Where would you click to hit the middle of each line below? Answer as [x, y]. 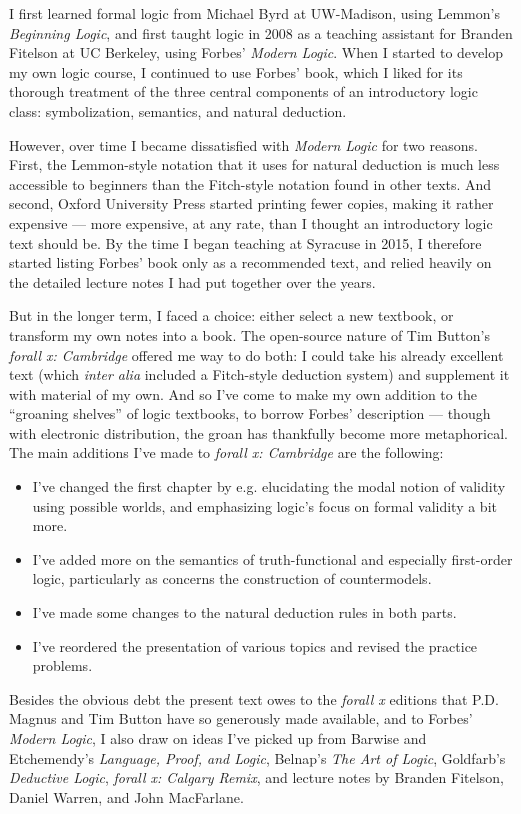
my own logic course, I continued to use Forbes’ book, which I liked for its [236, 71]
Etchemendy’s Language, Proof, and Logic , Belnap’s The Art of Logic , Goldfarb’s [257, 757]
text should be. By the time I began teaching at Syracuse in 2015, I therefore [245, 242]
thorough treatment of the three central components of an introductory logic [243, 91]
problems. [62, 665]
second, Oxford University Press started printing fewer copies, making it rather [251, 203]
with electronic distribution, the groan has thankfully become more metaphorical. [258, 432]
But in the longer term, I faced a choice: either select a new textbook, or [231, 315]
